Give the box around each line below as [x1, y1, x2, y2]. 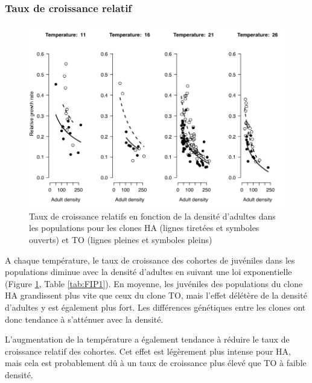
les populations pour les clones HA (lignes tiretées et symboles [29, 221, 259, 234]
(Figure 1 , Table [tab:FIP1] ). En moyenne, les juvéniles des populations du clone [5, 277, 303, 290]
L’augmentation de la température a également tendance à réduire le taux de [5, 333, 290, 346]
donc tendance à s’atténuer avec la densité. [5, 312, 164, 325]
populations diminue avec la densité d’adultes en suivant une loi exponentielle [5, 265, 292, 278]
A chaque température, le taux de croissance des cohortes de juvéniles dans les [5, 253, 295, 266]
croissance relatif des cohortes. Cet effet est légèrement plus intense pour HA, [5, 344, 291, 357]
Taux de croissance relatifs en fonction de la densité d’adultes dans [29, 209, 276, 222]
